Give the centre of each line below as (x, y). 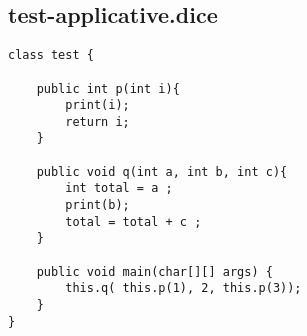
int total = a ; (119, 188)
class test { (51, 55)
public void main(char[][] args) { (154, 271)
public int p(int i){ (108, 88)
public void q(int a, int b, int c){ (162, 171)
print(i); (97, 105)
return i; (97, 121)
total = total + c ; (133, 221)
